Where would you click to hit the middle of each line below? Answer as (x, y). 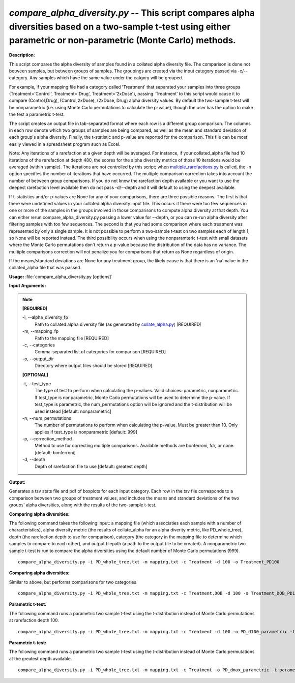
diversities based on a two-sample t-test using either (120, 27)
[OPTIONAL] (35, 374)
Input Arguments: (28, 286)
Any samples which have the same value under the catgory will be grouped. (106, 78)
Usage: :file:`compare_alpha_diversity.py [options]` (61, 277)
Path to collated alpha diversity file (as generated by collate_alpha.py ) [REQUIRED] (118, 324)
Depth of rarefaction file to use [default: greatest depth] (91, 466)
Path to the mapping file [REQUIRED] (72, 338)
